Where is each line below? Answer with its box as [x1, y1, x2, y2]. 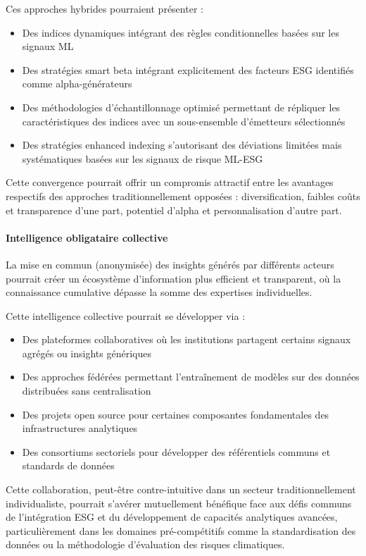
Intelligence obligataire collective [6, 230, 168, 245]
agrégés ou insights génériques [22, 345, 151, 360]
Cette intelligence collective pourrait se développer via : [6, 308, 246, 323]
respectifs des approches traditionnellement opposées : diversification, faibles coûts [6, 188, 360, 203]
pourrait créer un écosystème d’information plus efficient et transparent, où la [6, 271, 341, 285]
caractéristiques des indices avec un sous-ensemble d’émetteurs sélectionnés [22, 113, 346, 128]
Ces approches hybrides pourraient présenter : [6, 1, 203, 16]
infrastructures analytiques [22, 421, 138, 435]
